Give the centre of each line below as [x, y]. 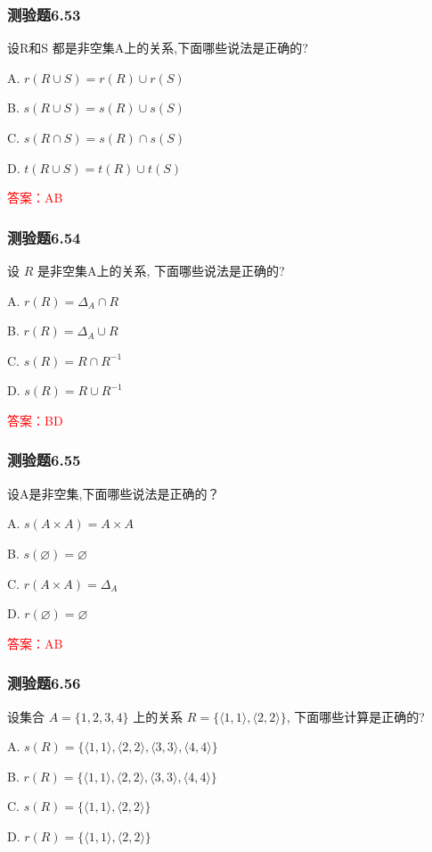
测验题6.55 [44, 460]
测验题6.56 [44, 683]
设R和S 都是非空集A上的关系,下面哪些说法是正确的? [158, 48]
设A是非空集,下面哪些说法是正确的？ [114, 493]
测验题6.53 [44, 14]
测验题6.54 [44, 237]
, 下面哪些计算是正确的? [355, 716]
